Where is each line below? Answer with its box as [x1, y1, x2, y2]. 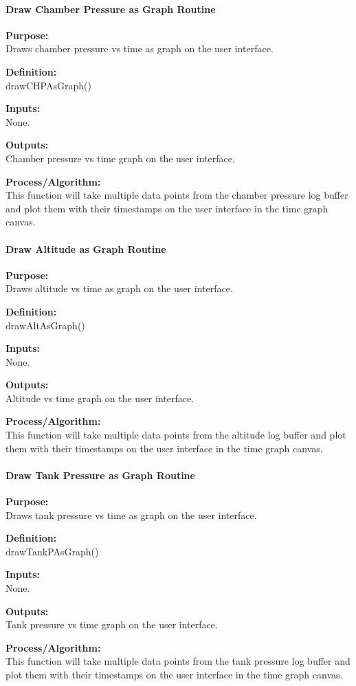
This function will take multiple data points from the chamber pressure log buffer [5, 188, 348, 202]
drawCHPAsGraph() [5, 78, 91, 92]
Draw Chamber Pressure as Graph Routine [5, 1, 216, 16]
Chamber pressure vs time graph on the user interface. [5, 151, 235, 165]
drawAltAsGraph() [5, 318, 85, 332]
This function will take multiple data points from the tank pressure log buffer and [5, 654, 351, 668]
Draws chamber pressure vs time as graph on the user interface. [5, 41, 274, 56]
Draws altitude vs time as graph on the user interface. [5, 281, 233, 296]
